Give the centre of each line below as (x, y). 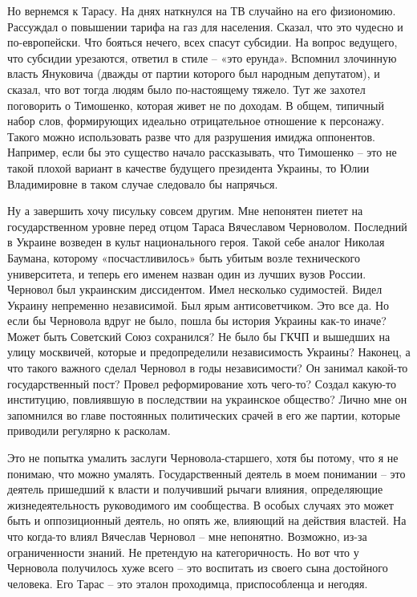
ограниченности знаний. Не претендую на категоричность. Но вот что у (183, 552)
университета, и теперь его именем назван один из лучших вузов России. (187, 273)
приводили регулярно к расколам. (89, 430)
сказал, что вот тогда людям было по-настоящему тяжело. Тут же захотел (186, 89)
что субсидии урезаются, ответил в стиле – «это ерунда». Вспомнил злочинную (202, 57)
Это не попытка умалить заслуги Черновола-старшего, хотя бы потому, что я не (203, 458)
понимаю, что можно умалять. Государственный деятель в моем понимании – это (206, 473)
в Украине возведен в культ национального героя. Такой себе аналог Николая (196, 242)
